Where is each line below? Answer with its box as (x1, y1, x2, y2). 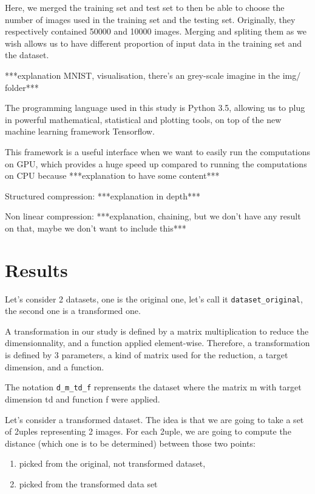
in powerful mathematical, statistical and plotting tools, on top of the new (5, 113, 282, 125)
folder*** (5, 81, 39, 93)
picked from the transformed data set (19, 477, 158, 490)
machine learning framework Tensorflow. (5, 125, 155, 138)
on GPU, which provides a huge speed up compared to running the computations (5, 157, 307, 170)
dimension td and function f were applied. (5, 392, 160, 405)
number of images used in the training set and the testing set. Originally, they (5, 13, 296, 25)
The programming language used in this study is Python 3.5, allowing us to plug (5, 101, 305, 114)
